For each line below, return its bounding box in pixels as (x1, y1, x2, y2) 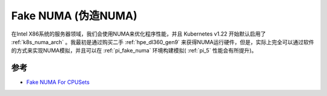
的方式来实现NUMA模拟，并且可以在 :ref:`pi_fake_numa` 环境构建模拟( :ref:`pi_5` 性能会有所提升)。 (11, 47, 257, 54)
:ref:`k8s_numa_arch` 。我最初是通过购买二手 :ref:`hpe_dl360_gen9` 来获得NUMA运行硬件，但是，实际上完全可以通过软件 (11, 38, 314, 45)
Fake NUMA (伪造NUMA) (11, 9, 137, 22)
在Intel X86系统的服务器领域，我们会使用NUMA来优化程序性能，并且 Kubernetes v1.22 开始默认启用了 (11, 30, 266, 37)
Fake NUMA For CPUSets (26, 78, 90, 86)
